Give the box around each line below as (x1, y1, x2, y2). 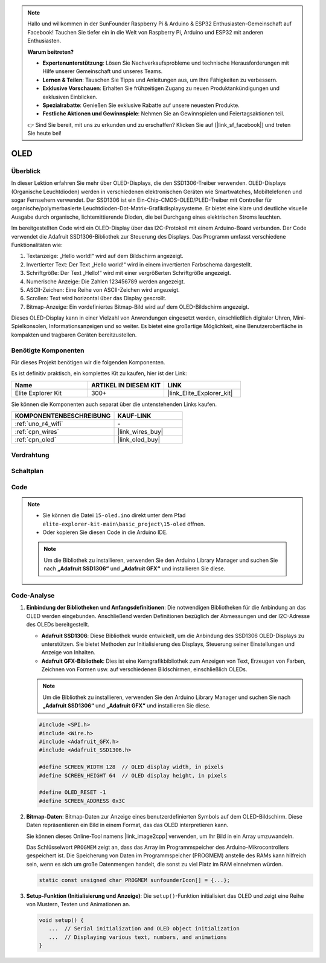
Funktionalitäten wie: (11, 241, 63, 248)
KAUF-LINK (117, 411, 152, 420)
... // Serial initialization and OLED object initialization (48, 925, 240, 932)
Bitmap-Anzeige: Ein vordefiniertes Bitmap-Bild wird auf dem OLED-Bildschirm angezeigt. (26, 303, 250, 311)
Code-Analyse (11, 591, 55, 599)
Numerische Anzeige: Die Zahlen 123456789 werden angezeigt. (26, 278, 185, 285)
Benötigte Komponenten (11, 346, 85, 355)
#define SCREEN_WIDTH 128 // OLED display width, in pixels (39, 764, 224, 770)
